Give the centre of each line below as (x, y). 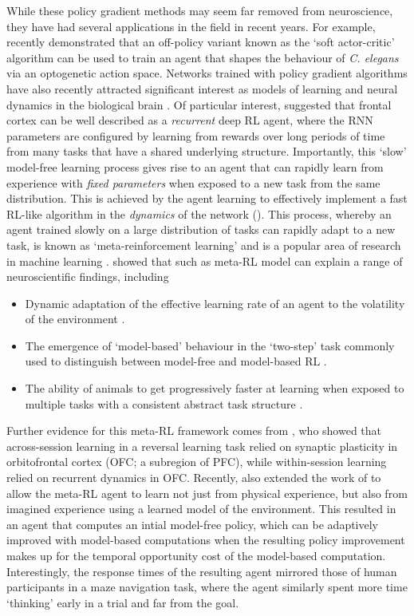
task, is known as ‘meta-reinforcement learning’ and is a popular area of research (204, 245)
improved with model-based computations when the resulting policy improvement (206, 540)
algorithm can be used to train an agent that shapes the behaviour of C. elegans (203, 57)
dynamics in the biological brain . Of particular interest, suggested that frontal (199, 104)
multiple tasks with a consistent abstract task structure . (164, 403)
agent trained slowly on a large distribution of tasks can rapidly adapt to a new (201, 229)
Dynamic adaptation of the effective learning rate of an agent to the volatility (215, 303)
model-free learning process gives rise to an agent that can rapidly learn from (195, 166)
